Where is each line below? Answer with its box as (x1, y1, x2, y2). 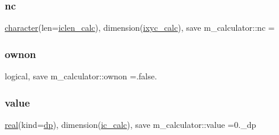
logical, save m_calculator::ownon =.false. (5, 70, 157, 82)
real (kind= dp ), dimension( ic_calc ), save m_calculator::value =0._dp (5, 118, 256, 130)
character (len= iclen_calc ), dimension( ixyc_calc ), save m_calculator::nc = (5, 21, 275, 34)
